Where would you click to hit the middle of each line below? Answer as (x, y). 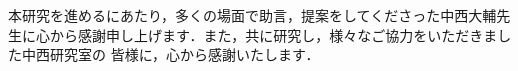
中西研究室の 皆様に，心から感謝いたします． (170, 54)
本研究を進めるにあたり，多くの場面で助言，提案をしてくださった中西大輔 (252, 15)
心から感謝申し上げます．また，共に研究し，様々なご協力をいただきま (266, 34)
